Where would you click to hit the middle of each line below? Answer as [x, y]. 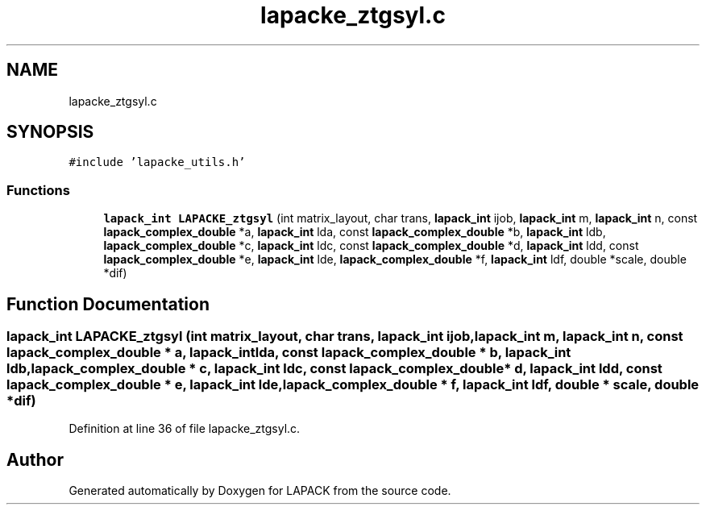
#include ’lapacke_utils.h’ [157, 162]
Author [35, 459]
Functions [38, 190]
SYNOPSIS [50, 132]
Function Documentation [108, 304]
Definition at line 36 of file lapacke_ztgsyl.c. [185, 429]
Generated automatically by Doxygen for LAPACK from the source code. [260, 491]
